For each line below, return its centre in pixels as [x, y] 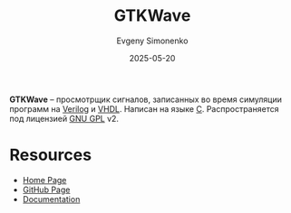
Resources [51, 155]
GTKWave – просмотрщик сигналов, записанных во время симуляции [146, 99]
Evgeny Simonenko [152, 41]
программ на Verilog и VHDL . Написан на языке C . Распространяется [144, 108]
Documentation [51, 199]
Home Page [44, 180]
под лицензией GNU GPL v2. [64, 118]
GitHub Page [46, 190]
